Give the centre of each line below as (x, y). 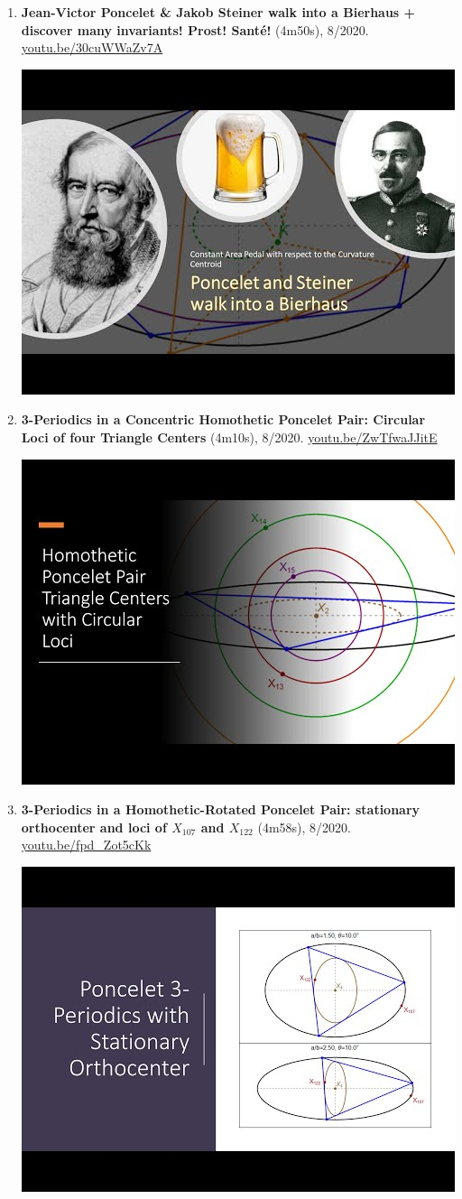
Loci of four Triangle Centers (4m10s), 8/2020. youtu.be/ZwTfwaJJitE (229, 437)
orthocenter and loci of (94, 827)
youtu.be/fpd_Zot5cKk (86, 845)
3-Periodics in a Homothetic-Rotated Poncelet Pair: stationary (221, 809)
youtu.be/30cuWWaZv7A (92, 47)
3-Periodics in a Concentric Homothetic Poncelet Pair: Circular (223, 419)
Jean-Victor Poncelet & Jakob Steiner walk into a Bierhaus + (218, 12)
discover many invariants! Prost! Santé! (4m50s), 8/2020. (195, 29)
